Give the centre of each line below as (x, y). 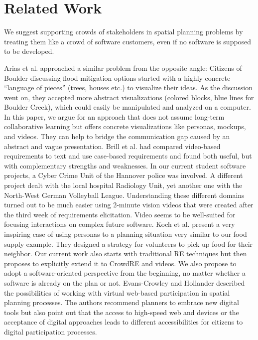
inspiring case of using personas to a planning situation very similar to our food (126, 234)
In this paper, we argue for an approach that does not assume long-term (114, 116)
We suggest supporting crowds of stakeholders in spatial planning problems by (124, 32)
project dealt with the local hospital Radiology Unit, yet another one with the (123, 185)
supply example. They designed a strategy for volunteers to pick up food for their (129, 244)
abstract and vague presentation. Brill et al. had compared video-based (112, 146)
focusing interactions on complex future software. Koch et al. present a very (120, 224)
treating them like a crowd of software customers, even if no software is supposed (128, 41)
